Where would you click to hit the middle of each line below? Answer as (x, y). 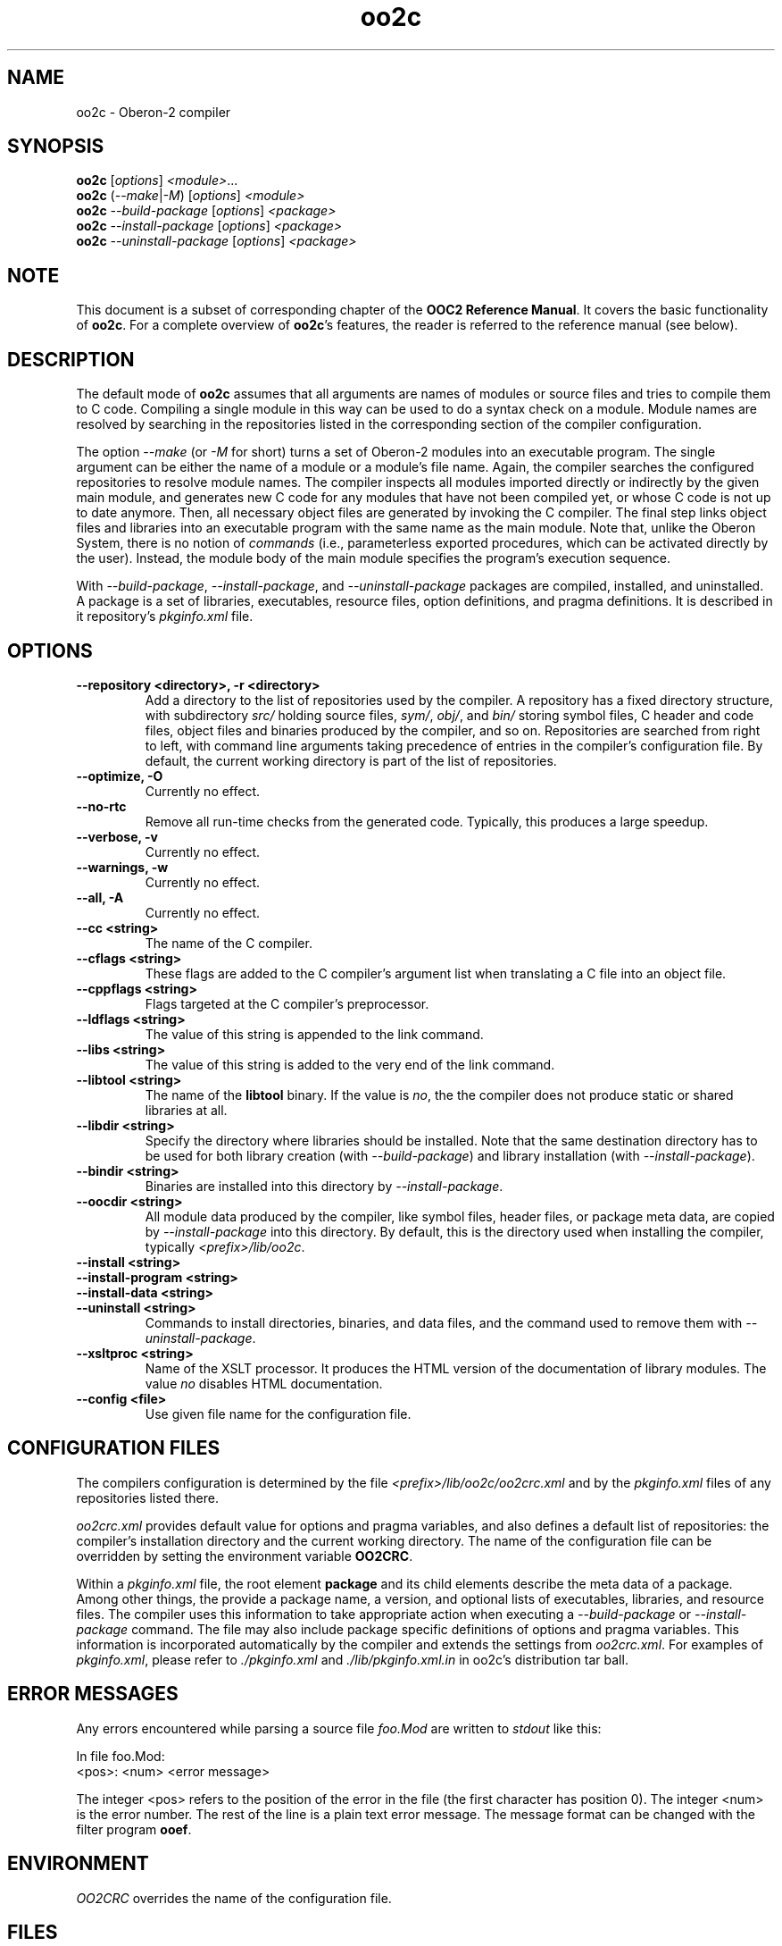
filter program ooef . (134, 1829)
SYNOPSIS (56, 147)
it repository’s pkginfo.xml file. (165, 617)
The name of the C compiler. (229, 943)
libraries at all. (186, 1110)
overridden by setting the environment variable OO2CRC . (245, 1556)
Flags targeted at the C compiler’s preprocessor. (287, 1003)
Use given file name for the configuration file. (278, 1413)
